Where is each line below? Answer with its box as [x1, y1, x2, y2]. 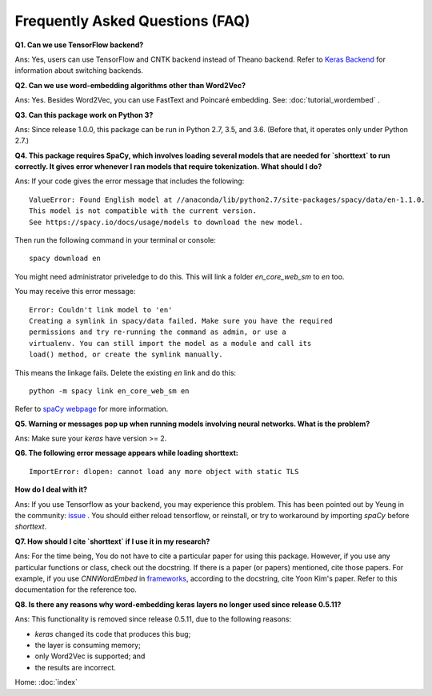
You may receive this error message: [14, 287, 136, 296]
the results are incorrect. [34, 662, 116, 672]
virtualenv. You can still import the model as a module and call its [29, 339, 312, 348]
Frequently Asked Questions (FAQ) [14, 12, 250, 30]
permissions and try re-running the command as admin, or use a [29, 328, 287, 336]
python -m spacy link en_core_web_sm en [29, 386, 190, 396]
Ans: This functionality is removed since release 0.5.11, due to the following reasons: [14, 614, 292, 624]
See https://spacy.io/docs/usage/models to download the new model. [29, 217, 303, 227]
